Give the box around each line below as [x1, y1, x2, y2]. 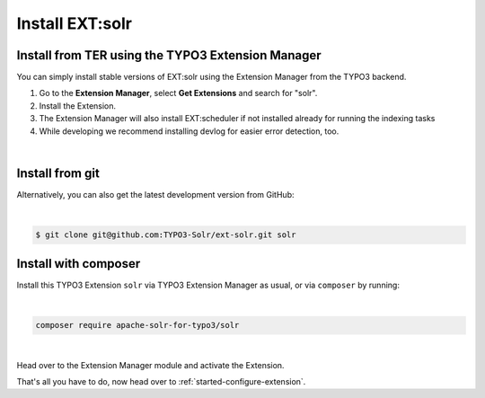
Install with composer [16, 256, 141, 271]
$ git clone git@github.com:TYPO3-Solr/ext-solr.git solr [35, 230, 296, 240]
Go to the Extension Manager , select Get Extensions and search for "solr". [39, 88, 318, 99]
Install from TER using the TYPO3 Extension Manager [16, 48, 322, 63]
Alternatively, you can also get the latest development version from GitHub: [16, 189, 295, 199]
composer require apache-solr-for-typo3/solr [35, 320, 240, 331]
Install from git [16, 165, 101, 181]
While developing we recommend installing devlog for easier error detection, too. [39, 126, 339, 137]
